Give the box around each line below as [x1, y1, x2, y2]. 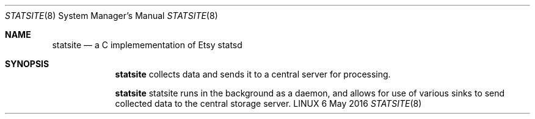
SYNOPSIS [5, 59, 49, 69]
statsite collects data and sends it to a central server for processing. [115, 69, 391, 79]
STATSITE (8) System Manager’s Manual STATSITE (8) [5, 10, 218, 21]
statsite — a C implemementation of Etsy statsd [52, 40, 242, 50]
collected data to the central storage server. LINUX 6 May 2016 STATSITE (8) [115, 98, 422, 109]
